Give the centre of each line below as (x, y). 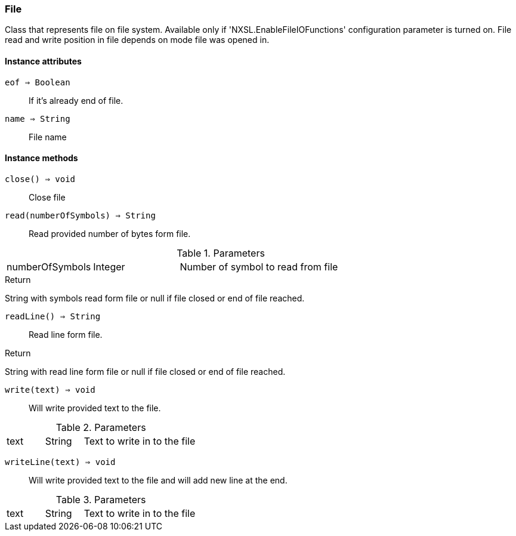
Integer (109, 267)
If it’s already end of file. (76, 100)
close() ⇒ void (40, 179)
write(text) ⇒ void (50, 389)
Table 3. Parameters (101, 499)
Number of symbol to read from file (259, 267)
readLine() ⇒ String (53, 316)
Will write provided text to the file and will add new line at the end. (158, 480)
